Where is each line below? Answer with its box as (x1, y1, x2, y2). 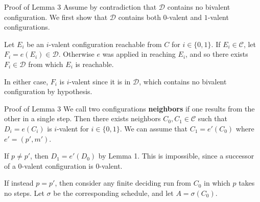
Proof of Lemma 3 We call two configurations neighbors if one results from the (4, 103, 255, 114)
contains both (118, 11, 161, 22)
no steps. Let (4, 187, 44, 198)
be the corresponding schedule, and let (53, 187, 174, 198)
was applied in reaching (102, 49, 176, 59)
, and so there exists (185, 49, 248, 59)
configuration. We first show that (4, 11, 108, 22)
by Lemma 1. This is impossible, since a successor (98, 150, 254, 161)
